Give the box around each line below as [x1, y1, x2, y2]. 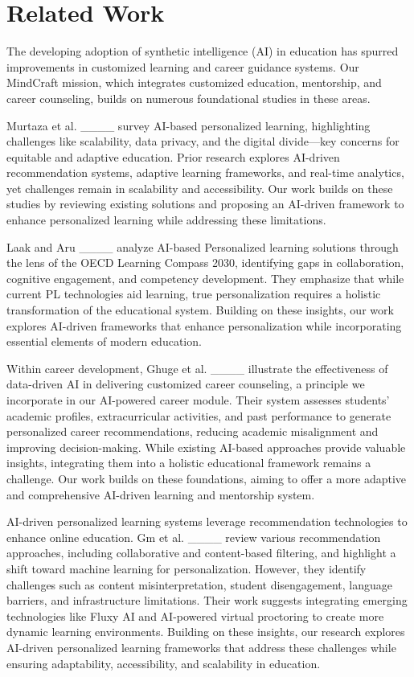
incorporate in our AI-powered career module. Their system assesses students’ [6, 392, 390, 408]
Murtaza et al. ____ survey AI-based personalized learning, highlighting [6, 117, 371, 133]
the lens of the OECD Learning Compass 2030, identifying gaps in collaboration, [6, 254, 404, 271]
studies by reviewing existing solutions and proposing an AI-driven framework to [6, 195, 404, 212]
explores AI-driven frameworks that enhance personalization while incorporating [6, 317, 402, 334]
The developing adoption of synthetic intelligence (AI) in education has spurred [6, 43, 399, 59]
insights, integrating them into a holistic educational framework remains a [6, 454, 371, 471]
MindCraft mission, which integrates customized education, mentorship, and [6, 74, 382, 91]
